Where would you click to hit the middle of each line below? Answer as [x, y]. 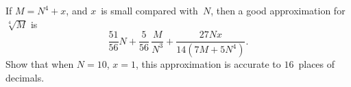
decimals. [25, 77]
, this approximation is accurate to [208, 64]
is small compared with [149, 10]
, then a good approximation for [278, 10]
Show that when [40, 64]
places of [317, 64]
